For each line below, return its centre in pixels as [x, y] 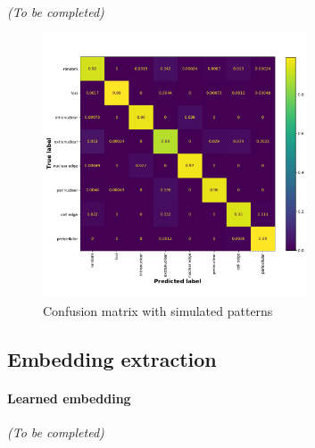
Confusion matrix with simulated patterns [158, 310]
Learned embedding [69, 398]
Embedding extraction [112, 358]
